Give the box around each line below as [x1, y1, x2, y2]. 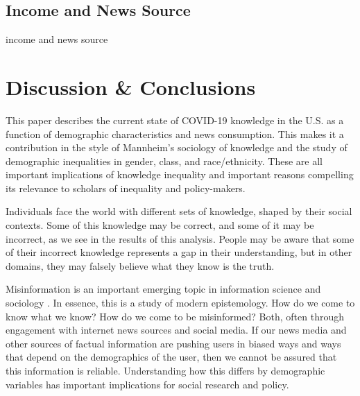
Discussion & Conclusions [6, 72, 256, 101]
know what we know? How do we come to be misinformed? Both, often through [6, 309, 344, 323]
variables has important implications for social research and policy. [6, 377, 289, 391]
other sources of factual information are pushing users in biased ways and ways [6, 336, 341, 350]
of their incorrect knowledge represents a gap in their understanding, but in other [6, 245, 352, 259]
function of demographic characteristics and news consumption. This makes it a [6, 126, 344, 141]
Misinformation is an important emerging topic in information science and [6, 282, 321, 296]
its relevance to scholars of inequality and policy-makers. [6, 180, 246, 195]
